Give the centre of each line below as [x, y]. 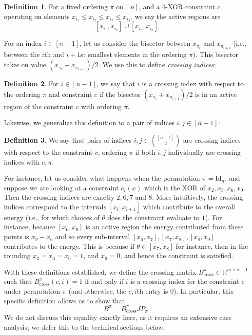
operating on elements [37, 16]
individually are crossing [204, 152]
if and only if [104, 281]
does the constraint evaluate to [154, 217]
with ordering [101, 106]
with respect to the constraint [48, 152]
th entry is [152, 291]
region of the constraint [39, 106]
